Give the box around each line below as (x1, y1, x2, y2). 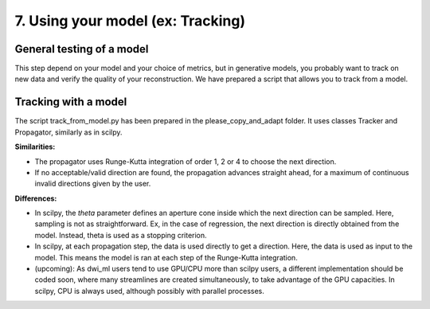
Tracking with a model (14, 96, 127, 109)
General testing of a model (14, 42, 149, 56)
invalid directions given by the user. (34, 179, 151, 189)
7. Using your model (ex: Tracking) (14, 12, 246, 29)
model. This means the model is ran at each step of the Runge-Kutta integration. (34, 252, 298, 262)
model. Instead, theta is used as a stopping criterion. (34, 230, 207, 240)
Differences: (14, 194, 57, 203)
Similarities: (14, 142, 56, 151)
